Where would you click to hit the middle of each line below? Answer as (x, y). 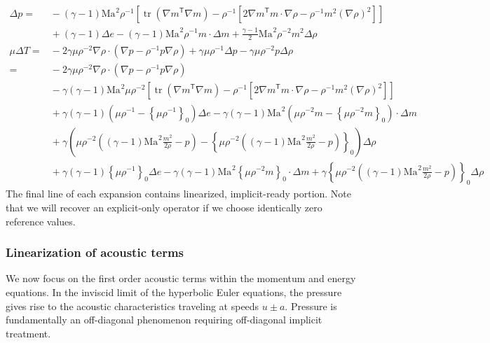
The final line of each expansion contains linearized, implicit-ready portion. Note (179, 194)
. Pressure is (311, 306)
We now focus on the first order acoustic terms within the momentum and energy (181, 278)
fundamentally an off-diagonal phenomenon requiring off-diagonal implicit (164, 320)
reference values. (41, 221)
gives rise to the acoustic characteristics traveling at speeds (132, 306)
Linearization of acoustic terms (95, 252)
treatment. (28, 333)
